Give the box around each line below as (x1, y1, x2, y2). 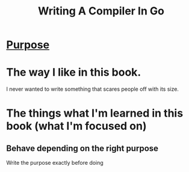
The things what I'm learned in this (6, 106, 184, 120)
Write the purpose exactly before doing (6, 159, 104, 167)
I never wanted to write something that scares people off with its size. (6, 85, 179, 93)
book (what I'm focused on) (6, 119, 147, 133)
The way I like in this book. (6, 66, 141, 79)
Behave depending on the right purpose (6, 143, 158, 153)
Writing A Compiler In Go (38, 4, 164, 18)
